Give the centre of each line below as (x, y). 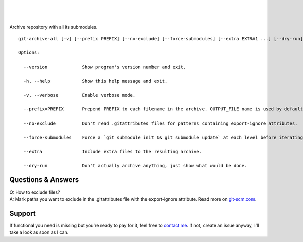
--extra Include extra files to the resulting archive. (113, 152)
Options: (29, 53)
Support (22, 214)
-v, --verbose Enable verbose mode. (80, 95)
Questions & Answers (44, 180)
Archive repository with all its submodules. (54, 27)
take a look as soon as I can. (39, 232)
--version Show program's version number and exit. (105, 67)
